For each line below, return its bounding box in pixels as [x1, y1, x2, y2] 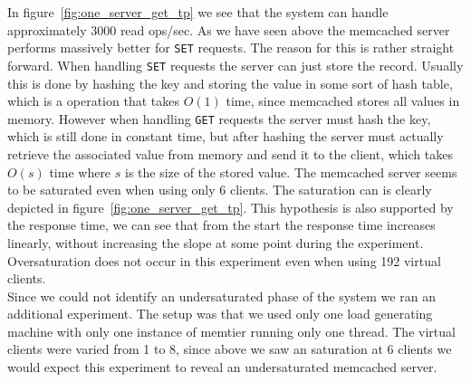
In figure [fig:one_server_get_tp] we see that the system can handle [7, 3, 389, 21]
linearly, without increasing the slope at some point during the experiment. [7, 233, 424, 252]
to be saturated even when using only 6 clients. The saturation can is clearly [7, 180, 432, 199]
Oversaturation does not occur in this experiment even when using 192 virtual [7, 251, 441, 270]
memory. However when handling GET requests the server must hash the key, [7, 109, 431, 128]
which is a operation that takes [7, 91, 179, 110]
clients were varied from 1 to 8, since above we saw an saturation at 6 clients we [7, 339, 452, 358]
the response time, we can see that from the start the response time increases [7, 215, 436, 234]
